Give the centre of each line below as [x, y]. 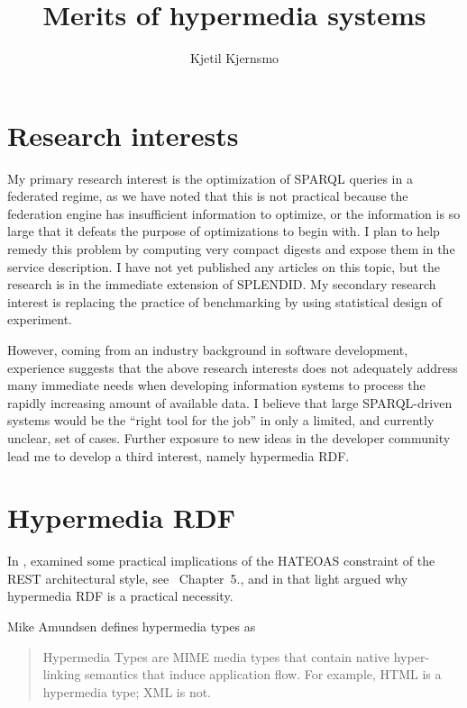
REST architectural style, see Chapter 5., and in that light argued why [208, 578]
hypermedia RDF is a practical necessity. [120, 596]
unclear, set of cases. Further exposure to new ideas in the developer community [229, 437]
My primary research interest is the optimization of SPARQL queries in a [210, 178]
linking [62, 674]
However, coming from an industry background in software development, [208, 349]
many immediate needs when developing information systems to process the [216, 385]
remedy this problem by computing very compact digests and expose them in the [231, 249]
